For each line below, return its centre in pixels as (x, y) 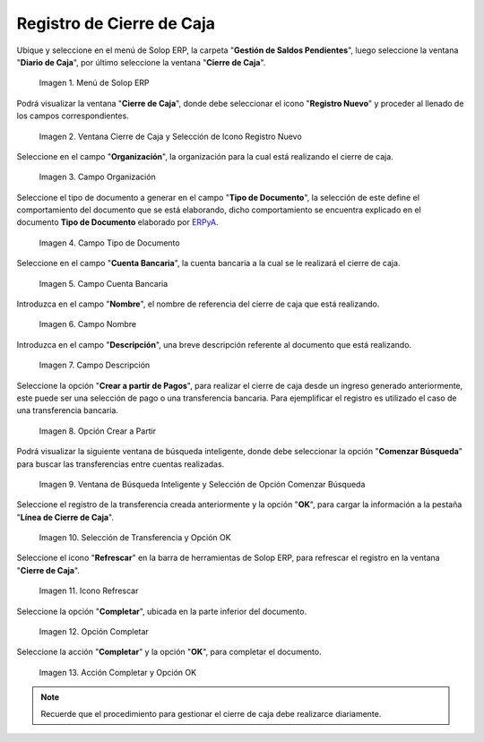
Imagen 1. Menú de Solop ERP (94, 83)
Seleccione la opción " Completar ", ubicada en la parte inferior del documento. (162, 611)
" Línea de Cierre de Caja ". (65, 517)
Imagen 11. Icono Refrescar (89, 591)
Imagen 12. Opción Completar (94, 632)
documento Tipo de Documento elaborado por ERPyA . (117, 222)
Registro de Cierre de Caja (116, 23)
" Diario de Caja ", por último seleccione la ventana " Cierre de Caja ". (141, 62)
